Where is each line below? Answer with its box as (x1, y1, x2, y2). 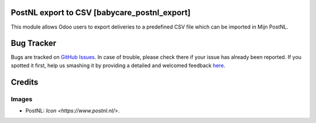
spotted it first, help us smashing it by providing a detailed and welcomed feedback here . (11, 62, 225, 69)
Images (11, 95, 33, 103)
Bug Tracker (11, 38, 57, 48)
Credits (11, 77, 39, 87)
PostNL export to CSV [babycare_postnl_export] (11, 8, 191, 17)
